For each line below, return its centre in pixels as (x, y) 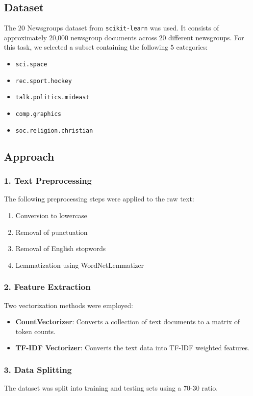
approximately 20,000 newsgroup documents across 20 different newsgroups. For (124, 37)
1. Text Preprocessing (48, 181)
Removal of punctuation (51, 232)
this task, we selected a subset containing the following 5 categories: (106, 47)
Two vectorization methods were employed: (69, 305)
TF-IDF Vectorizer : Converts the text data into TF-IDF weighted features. (132, 348)
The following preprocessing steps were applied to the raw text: (99, 199)
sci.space (31, 65)
